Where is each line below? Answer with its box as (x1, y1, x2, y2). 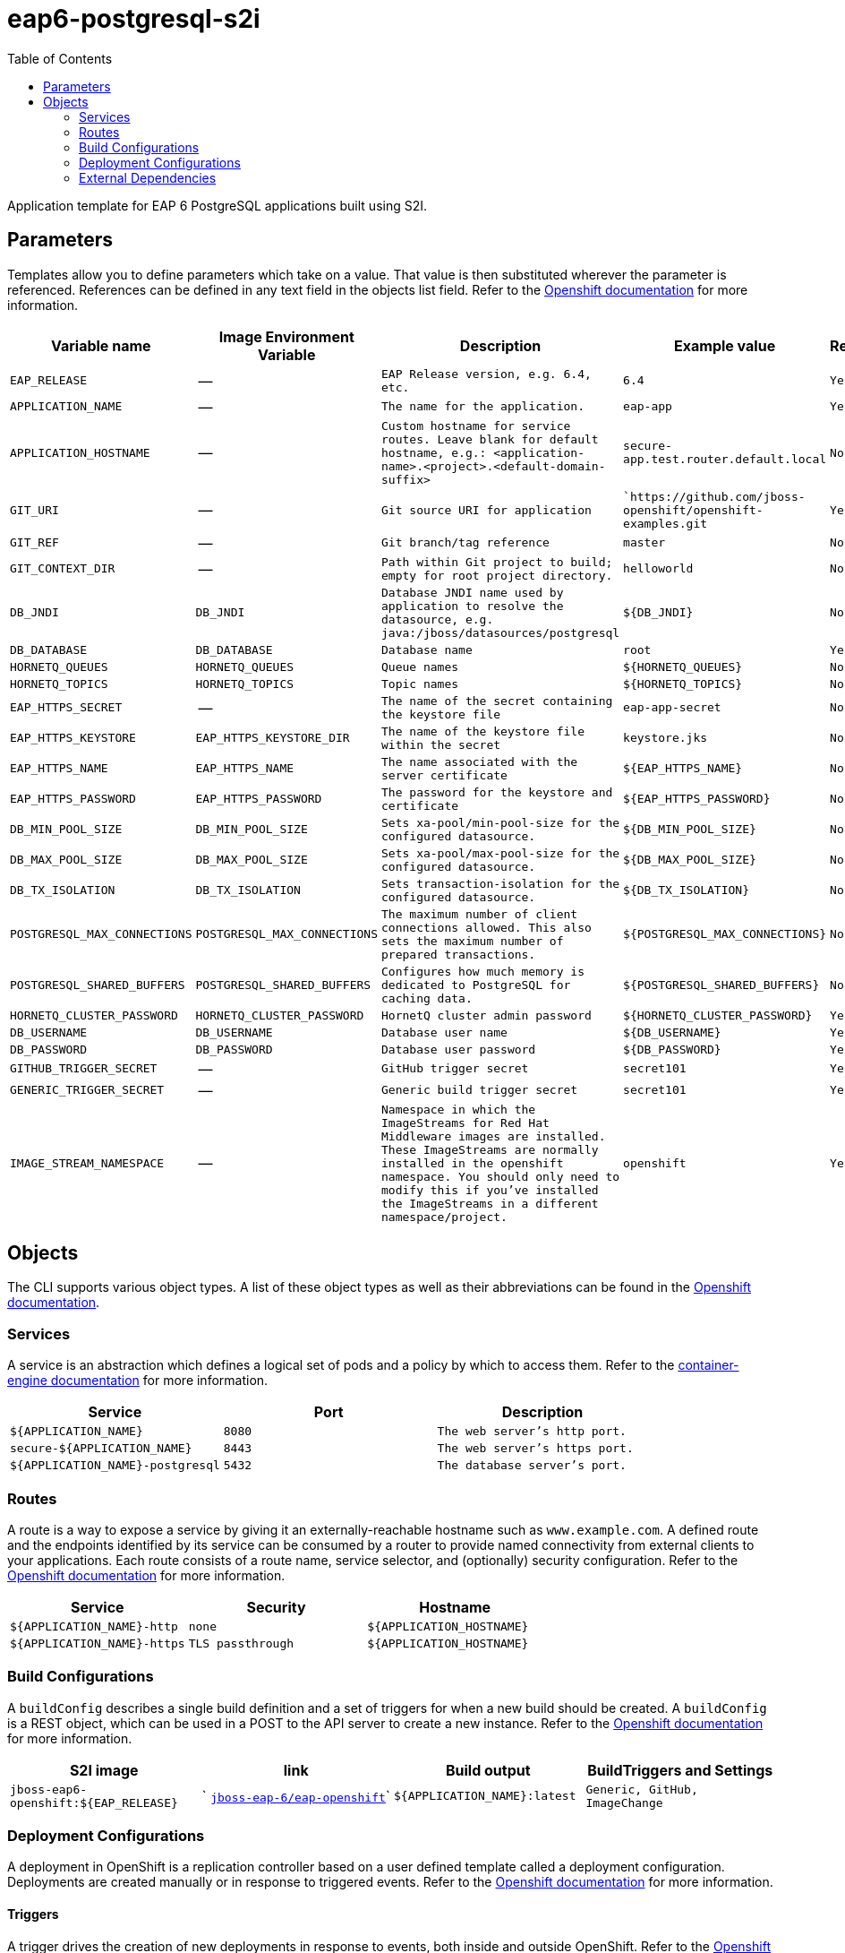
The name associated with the (381, 754, 578, 769)
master (623, 536, 666, 550)
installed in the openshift (381, 1156, 564, 1170)
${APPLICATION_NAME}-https (10, 1636, 185, 1650)
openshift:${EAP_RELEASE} (10, 1795, 178, 1810)
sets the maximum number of (381, 933, 564, 948)
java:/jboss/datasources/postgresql (381, 625, 620, 640)
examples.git (623, 516, 708, 530)
